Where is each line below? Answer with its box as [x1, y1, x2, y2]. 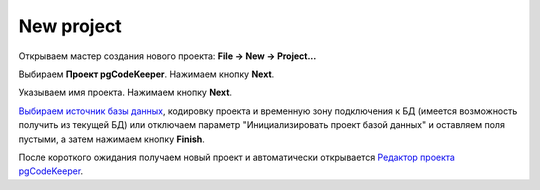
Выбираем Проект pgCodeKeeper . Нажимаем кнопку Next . [18, 68, 275, 80]
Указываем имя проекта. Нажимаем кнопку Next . [18, 86, 233, 99]
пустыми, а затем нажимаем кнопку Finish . [18, 133, 205, 145]
